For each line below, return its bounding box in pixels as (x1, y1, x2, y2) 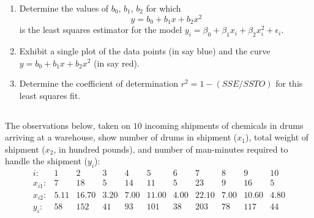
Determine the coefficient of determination (19, 77, 179, 90)
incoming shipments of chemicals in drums (144, 118, 304, 131)
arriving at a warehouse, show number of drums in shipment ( (5, 131, 237, 144)
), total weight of (245, 131, 309, 144)
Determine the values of (19, 2, 109, 14)
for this (275, 77, 303, 90)
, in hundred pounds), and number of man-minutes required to (53, 142, 288, 155)
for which (146, 2, 181, 14)
